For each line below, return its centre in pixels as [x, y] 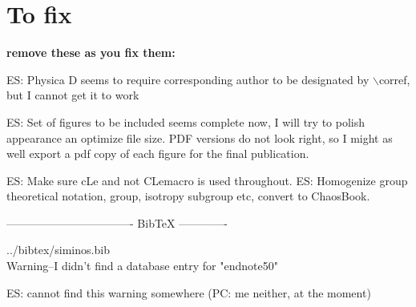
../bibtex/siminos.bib [58, 250]
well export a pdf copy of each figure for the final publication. [158, 153]
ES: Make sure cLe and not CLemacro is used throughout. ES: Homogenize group [207, 180]
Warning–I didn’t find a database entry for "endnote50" [142, 266]
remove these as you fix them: [91, 53]
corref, [394, 79]
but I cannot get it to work [73, 95]
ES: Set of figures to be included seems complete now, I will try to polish [186, 121]
